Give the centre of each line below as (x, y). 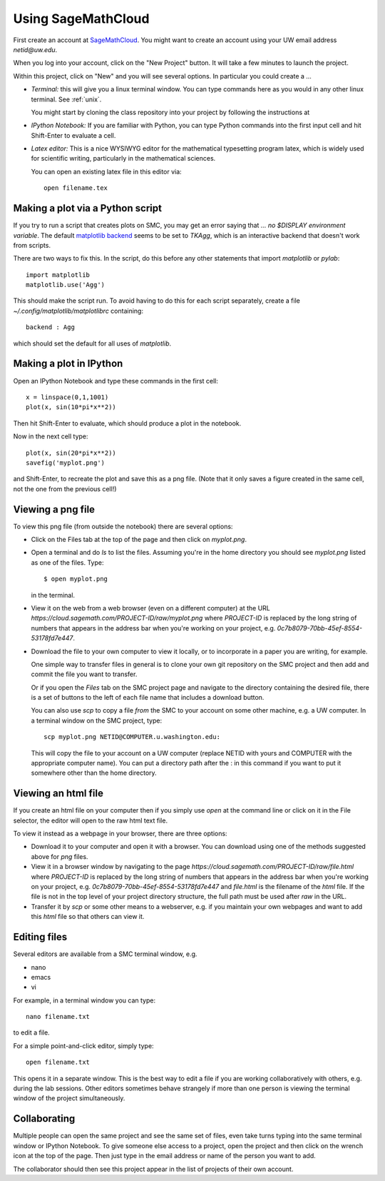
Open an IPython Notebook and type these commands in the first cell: (116, 381)
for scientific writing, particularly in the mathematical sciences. (123, 159)
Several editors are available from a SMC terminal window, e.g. (105, 954)
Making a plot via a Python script (87, 208)
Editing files (40, 937)
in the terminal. (53, 595)
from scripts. (32, 245)
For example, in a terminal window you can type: (84, 1000)
